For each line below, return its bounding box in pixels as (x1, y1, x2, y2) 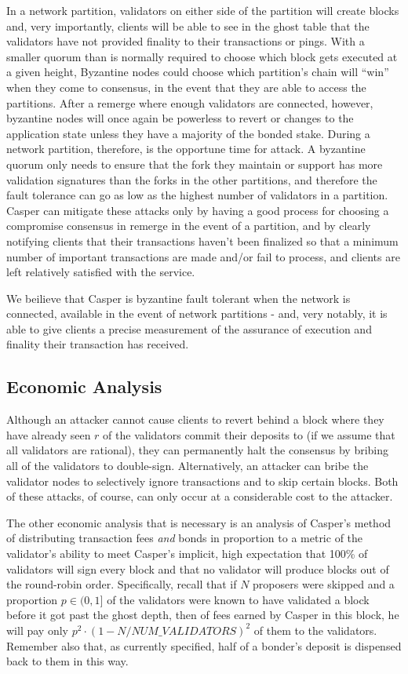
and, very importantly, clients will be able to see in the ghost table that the (6, 17, 370, 34)
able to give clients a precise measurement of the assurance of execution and (6, 320, 372, 337)
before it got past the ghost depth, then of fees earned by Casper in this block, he (6, 607, 399, 623)
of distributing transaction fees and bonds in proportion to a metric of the (6, 530, 363, 546)
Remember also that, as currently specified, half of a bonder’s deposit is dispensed (6, 637, 402, 654)
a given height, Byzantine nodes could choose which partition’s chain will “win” (6, 64, 389, 80)
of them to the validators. (253, 621, 377, 638)
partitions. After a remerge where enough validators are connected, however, (6, 94, 373, 111)
